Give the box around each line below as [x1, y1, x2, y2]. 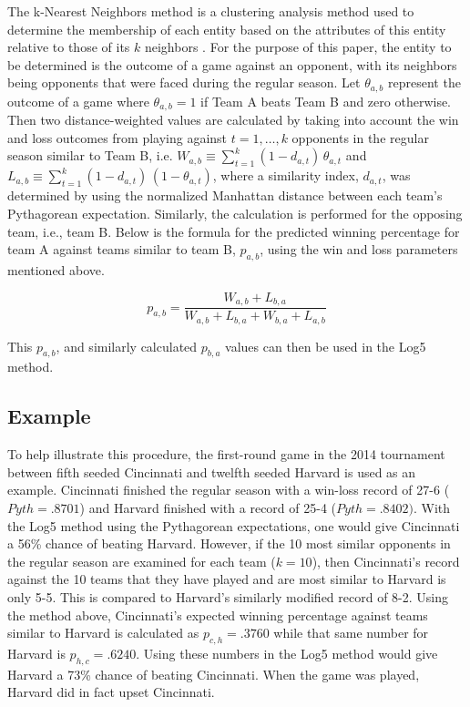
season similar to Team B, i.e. [7, 146, 173, 165]
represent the [388, 73, 461, 92]
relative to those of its [7, 37, 130, 56]
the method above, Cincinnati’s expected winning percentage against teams [7, 605, 428, 624]
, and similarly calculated [56, 336, 198, 355]
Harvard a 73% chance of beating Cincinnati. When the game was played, [7, 664, 420, 683]
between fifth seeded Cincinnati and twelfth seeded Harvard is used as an [7, 462, 416, 481]
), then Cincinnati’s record [312, 551, 460, 570]
